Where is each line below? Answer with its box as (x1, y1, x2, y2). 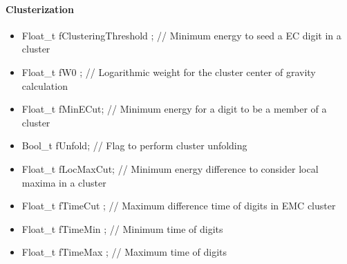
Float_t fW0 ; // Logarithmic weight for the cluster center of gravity (21, 64, 316, 79)
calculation (21, 78, 68, 93)
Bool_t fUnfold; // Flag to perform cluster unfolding (21, 138, 247, 153)
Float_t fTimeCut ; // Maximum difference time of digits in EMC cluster (21, 198, 336, 213)
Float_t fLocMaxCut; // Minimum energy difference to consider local (21, 161, 319, 176)
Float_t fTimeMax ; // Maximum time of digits (21, 245, 227, 259)
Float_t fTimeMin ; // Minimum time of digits (21, 221, 223, 236)
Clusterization (6, 1, 74, 16)
